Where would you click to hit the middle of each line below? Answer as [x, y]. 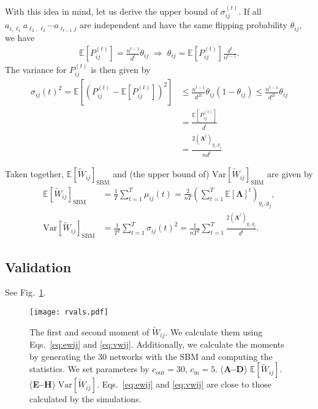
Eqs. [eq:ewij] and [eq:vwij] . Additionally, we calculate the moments [157, 344]
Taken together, [35, 174]
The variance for [36, 69]
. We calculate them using [214, 331]
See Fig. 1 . [25, 292]
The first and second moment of [89, 331]
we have [20, 38]
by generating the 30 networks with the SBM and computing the [151, 356]
